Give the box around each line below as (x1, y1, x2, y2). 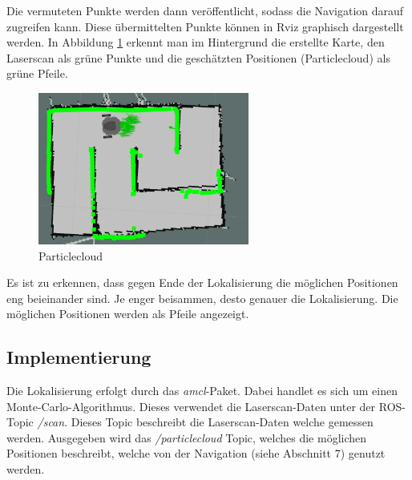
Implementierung (6, 345, 151, 369)
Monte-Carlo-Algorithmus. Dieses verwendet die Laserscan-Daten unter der (6, 397, 376, 414)
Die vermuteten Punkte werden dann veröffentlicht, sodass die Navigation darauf (6, 2, 404, 18)
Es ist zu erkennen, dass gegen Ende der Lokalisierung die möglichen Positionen (6, 274, 398, 291)
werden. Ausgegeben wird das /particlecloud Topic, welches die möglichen (6, 429, 367, 446)
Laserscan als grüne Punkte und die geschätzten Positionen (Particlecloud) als (6, 49, 390, 66)
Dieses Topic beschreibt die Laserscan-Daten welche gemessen (71, 413, 374, 430)
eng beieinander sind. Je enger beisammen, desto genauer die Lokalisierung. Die (6, 289, 398, 306)
